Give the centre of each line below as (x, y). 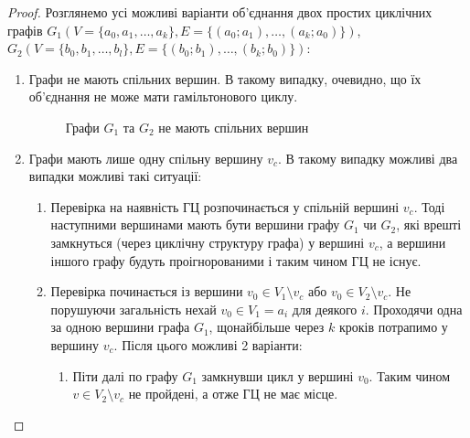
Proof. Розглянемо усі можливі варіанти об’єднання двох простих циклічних (220, 12)
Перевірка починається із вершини (147, 291)
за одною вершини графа (120, 327)
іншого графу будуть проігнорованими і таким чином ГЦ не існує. (236, 260)
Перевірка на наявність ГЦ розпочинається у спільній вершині (225, 206)
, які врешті (429, 224)
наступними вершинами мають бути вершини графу (195, 224)
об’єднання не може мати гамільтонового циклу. (163, 96)
